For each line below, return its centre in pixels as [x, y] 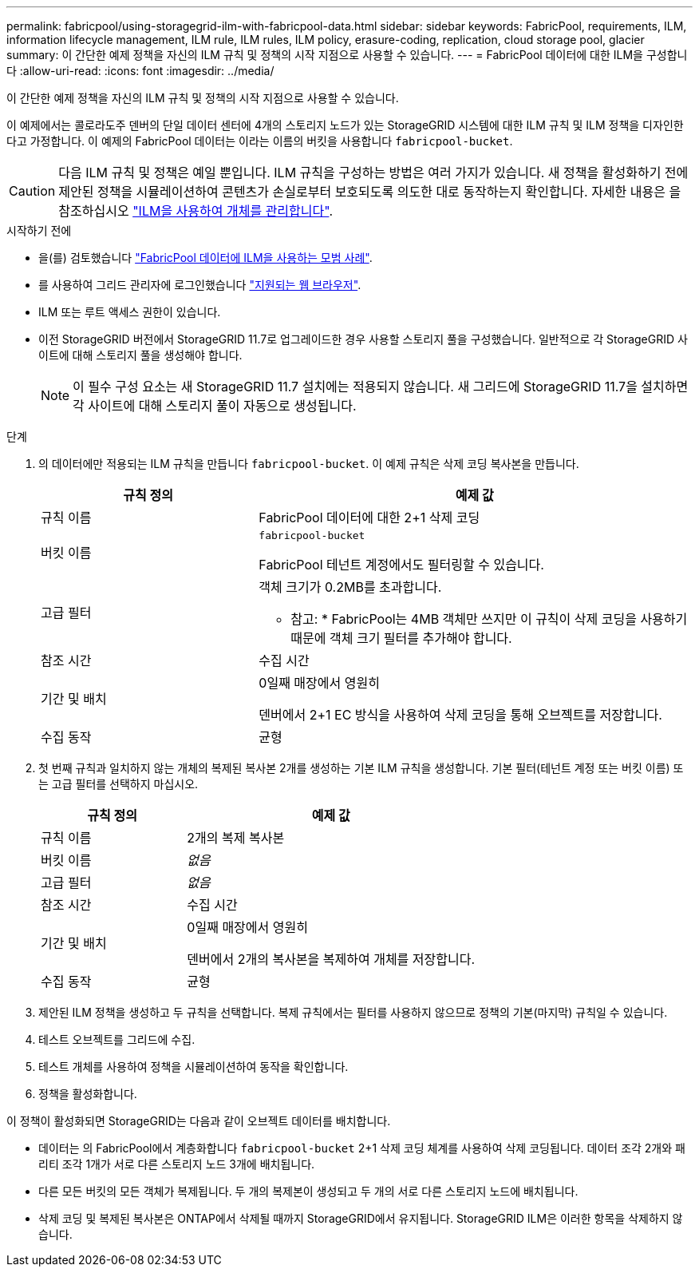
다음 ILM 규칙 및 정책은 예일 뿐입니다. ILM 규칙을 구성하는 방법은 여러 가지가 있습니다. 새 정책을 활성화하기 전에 [373, 173]
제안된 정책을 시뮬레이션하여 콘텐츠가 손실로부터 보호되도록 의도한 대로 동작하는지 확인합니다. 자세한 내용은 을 [370, 192]
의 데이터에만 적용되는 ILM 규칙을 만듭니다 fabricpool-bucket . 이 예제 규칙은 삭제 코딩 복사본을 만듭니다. [309, 464]
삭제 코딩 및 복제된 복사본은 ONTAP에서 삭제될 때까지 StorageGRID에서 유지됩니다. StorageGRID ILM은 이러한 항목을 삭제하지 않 [361, 1218]
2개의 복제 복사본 [236, 838]
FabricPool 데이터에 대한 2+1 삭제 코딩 [369, 518]
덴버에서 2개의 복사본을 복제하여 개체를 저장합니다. [331, 959]
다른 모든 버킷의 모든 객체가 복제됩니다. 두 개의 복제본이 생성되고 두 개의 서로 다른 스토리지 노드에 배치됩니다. [308, 1191]
